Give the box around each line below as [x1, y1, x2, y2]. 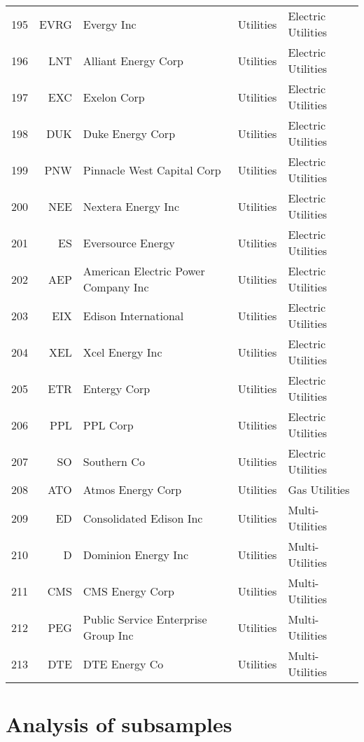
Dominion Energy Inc [83, 546, 189, 563]
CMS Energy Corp [83, 582, 174, 599]
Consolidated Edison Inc [83, 509, 203, 526]
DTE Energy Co [83, 655, 164, 672]
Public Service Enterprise [83, 611, 207, 627]
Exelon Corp [83, 88, 145, 105]
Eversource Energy [83, 234, 175, 251]
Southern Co [83, 453, 145, 469]
